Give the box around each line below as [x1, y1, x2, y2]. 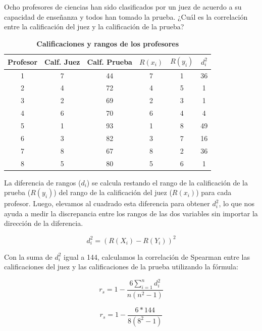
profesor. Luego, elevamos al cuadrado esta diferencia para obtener [4, 198, 210, 209]
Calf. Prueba [87, 56, 132, 67]
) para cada [196, 187, 232, 198]
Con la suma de [4, 251, 53, 262]
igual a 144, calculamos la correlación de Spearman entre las [64, 251, 250, 262]
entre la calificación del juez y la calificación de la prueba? [4, 21, 184, 32]
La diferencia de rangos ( [4, 177, 81, 187]
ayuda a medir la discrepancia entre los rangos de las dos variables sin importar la [4, 208, 258, 218]
